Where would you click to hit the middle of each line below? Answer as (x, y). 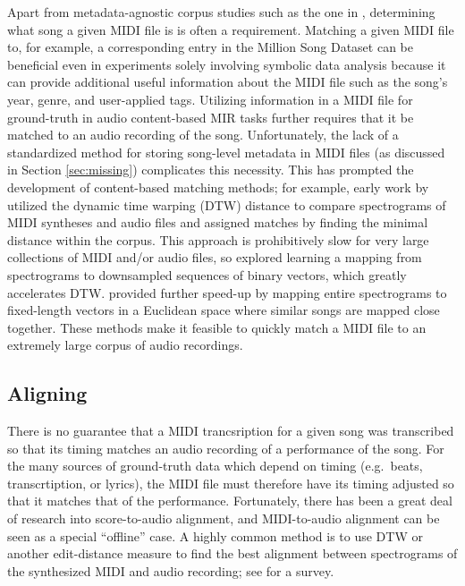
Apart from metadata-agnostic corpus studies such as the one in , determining (221, 12)
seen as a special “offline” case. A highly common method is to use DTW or (215, 535)
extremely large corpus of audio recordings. (125, 345)
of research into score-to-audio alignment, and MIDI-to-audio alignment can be (224, 518)
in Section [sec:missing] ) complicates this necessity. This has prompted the (211, 170)
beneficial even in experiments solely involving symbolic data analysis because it (227, 64)
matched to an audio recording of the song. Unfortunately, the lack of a (203, 135)
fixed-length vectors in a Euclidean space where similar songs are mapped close (224, 310)
